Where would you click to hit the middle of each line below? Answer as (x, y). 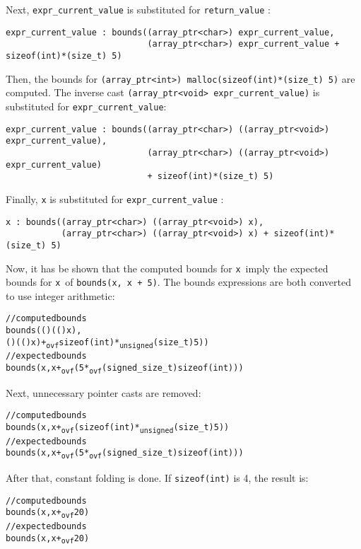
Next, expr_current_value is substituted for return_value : (138, 9)
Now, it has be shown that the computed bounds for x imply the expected (167, 268)
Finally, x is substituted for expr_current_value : (115, 198)
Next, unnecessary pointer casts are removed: (103, 392)
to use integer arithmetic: (60, 295)
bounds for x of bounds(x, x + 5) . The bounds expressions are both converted (179, 282)
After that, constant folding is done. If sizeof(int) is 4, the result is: (157, 478)
